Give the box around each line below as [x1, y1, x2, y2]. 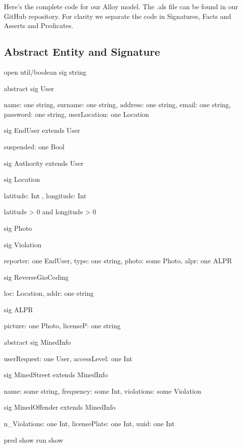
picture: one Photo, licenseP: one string [4, 320, 121, 331]
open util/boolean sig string [4, 66, 87, 77]
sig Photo [4, 223, 32, 233]
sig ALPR [4, 304, 33, 314]
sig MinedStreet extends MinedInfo [4, 369, 108, 380]
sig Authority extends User [4, 158, 84, 168]
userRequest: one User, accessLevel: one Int [4, 353, 133, 363]
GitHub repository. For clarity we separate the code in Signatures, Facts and [4, 11, 231, 21]
